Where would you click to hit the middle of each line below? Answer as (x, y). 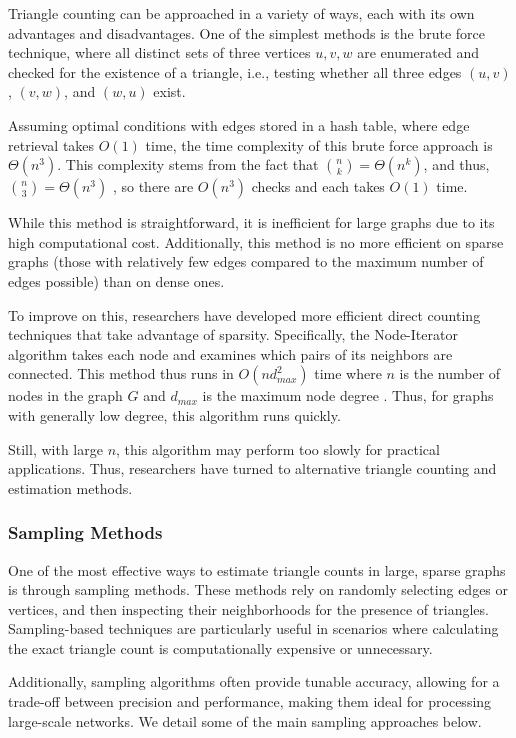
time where (348, 373)
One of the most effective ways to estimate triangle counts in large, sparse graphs (257, 569)
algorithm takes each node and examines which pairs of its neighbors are (230, 353)
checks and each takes (318, 186)
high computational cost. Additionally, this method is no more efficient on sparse (256, 241)
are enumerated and (418, 52)
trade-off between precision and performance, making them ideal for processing (250, 701)
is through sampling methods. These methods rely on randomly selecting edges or (258, 589)
